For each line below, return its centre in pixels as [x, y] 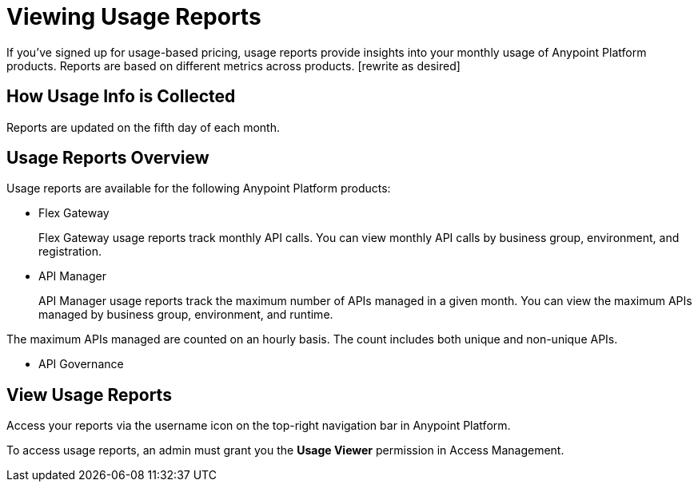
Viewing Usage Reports [134, 17]
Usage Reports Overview [108, 158]
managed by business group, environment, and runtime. [186, 315]
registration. [70, 252]
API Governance [81, 364]
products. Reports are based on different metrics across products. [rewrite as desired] [233, 65]
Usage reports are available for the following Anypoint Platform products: [199, 188]
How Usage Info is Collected [121, 97]
